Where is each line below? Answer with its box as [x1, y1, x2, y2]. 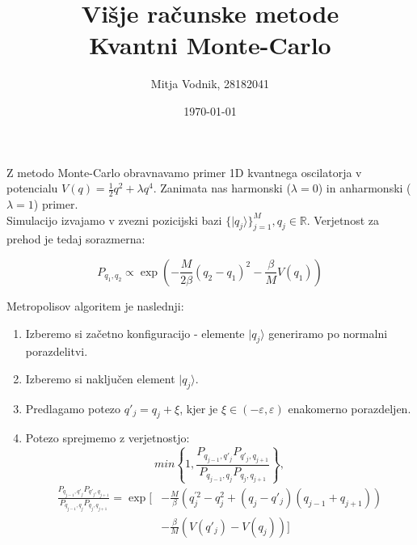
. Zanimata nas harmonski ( [153, 180, 291, 196]
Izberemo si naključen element [25, 370, 175, 387]
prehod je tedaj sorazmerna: [6, 230, 145, 247]
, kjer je [179, 399, 218, 416]
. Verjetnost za [306, 211, 379, 228]
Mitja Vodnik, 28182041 [150, 75, 270, 92]
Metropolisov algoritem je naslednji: [6, 297, 184, 314]
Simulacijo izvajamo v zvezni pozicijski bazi [6, 211, 222, 228]
